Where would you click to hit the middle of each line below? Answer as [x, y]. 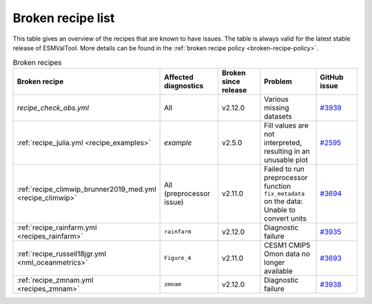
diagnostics [184, 85]
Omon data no [287, 254]
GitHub [332, 77]
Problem [278, 81]
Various [277, 99]
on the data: [283, 201]
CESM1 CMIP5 [287, 245]
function [278, 186]
